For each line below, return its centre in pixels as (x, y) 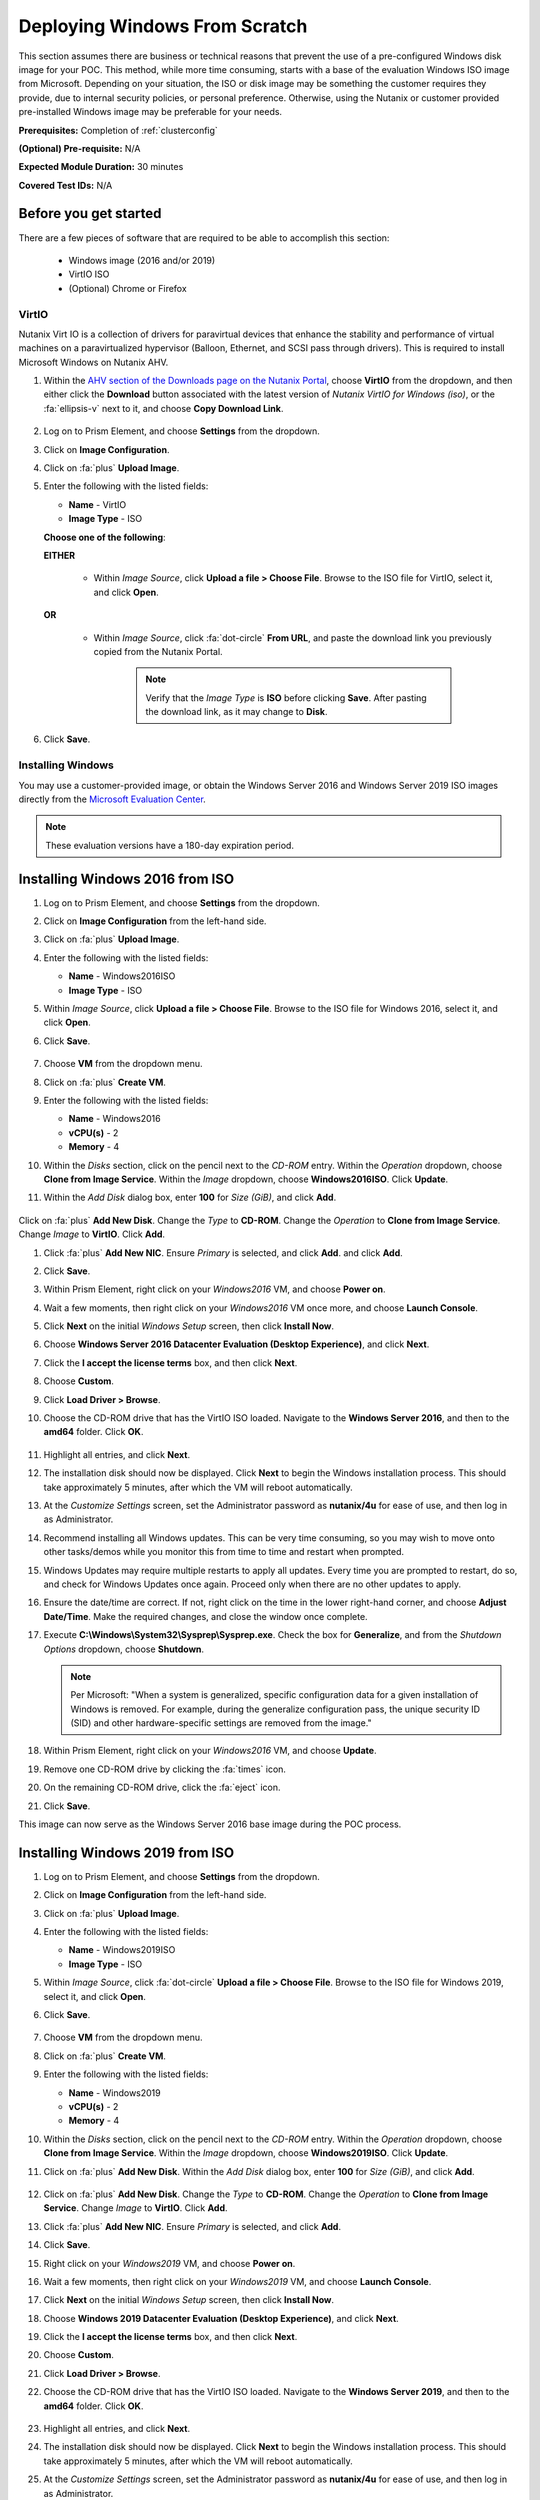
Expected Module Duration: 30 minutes (101, 167)
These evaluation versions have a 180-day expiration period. (170, 845)
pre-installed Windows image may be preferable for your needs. (150, 112)
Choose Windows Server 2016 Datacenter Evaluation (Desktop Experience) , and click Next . (236, 1344)
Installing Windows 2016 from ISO (126, 878)
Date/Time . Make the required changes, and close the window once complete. (206, 1616)
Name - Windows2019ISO (122, 1950)
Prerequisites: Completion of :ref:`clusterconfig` (118, 130)
